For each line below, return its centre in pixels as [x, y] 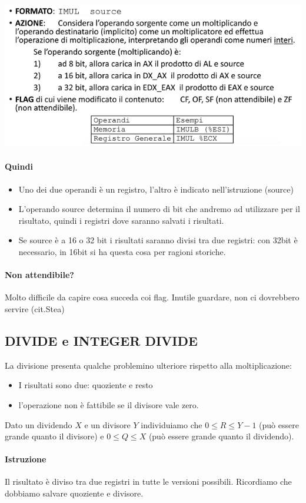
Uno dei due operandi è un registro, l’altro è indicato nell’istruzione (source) [156, 189]
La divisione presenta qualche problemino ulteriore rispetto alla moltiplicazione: [148, 365]
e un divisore [107, 424]
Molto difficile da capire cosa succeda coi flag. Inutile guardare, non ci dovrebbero [152, 297]
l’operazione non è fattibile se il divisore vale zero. [109, 404]
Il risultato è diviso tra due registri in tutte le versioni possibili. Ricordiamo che [148, 482]
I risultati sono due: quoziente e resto [86, 385]
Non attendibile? [39, 275]
